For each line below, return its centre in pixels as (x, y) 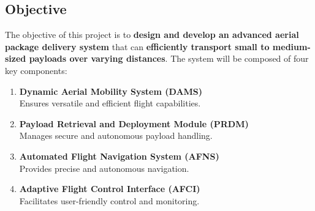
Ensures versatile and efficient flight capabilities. (110, 103)
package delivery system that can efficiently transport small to (137, 46)
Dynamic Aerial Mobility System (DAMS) (111, 91)
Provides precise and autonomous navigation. (104, 168)
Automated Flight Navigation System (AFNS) (119, 156)
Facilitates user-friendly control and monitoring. (109, 200)
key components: (36, 70)
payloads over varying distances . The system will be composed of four (169, 58)
